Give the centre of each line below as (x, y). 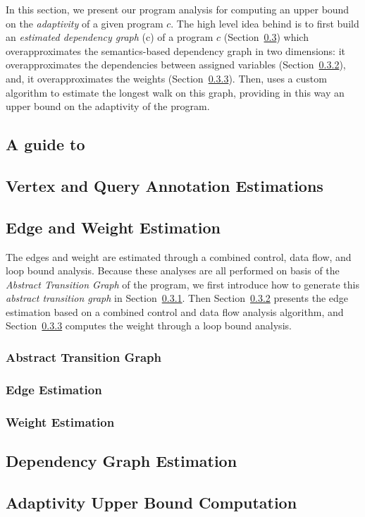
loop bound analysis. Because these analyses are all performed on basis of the (173, 270)
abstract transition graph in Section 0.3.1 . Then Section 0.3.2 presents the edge (177, 298)
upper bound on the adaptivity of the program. (108, 106)
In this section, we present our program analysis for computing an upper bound (178, 9)
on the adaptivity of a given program (85, 23)
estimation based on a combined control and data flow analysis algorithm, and (175, 311)
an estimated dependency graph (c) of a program (110, 37)
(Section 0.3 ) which (266, 37)
